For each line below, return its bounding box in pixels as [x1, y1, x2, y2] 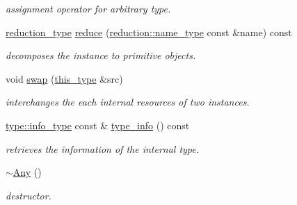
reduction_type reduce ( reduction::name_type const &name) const [6, 24, 292, 39]
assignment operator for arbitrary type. [6, 1, 171, 15]
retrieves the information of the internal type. [6, 141, 200, 156]
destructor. [6, 188, 51, 202]
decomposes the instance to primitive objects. [6, 48, 196, 63]
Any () [13, 165, 42, 179]
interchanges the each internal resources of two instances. [6, 95, 250, 109]
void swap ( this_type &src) [6, 71, 123, 85]
